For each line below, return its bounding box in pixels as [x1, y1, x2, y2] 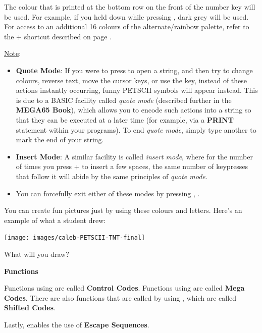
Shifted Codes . [4, 302, 56, 313]
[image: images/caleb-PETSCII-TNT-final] [4, 234, 145, 242]
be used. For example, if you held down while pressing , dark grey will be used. [4, 11, 249, 22]
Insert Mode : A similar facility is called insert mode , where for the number [16, 151, 253, 161]
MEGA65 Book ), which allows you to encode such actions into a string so [16, 104, 251, 115]
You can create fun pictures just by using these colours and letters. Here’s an [4, 205, 242, 215]
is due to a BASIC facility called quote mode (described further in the [16, 94, 232, 105]
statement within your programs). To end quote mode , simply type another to [16, 124, 256, 135]
